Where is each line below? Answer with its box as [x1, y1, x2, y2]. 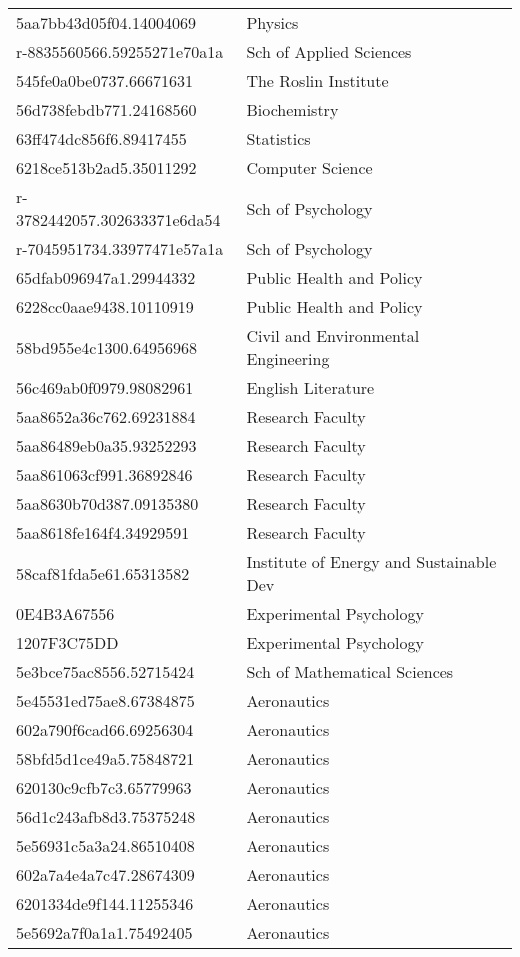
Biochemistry [246, 98, 339, 121]
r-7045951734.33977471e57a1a [16, 237, 224, 260]
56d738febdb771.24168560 [16, 98, 197, 121]
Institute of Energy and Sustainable [246, 550, 497, 573]
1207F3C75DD [16, 631, 119, 654]
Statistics [246, 127, 311, 150]
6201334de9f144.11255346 [16, 892, 194, 915]
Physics [246, 11, 299, 34]
